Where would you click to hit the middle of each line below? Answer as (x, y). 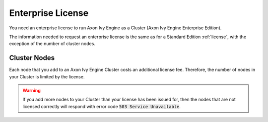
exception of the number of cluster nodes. (52, 44)
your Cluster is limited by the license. (47, 76)
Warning (32, 91)
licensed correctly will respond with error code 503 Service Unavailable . (102, 106)
